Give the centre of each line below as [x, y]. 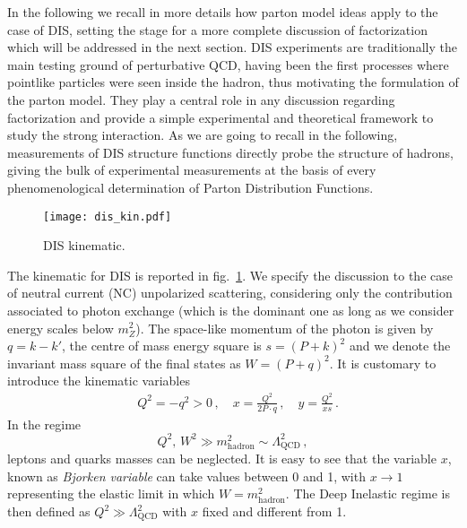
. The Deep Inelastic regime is [368, 493]
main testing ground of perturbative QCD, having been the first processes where [228, 64]
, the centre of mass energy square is [161, 346]
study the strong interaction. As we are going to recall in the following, [203, 135]
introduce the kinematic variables [99, 381]
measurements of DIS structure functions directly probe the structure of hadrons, [230, 152]
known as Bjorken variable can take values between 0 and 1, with [186, 476]
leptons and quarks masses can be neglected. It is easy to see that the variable [222, 459]
